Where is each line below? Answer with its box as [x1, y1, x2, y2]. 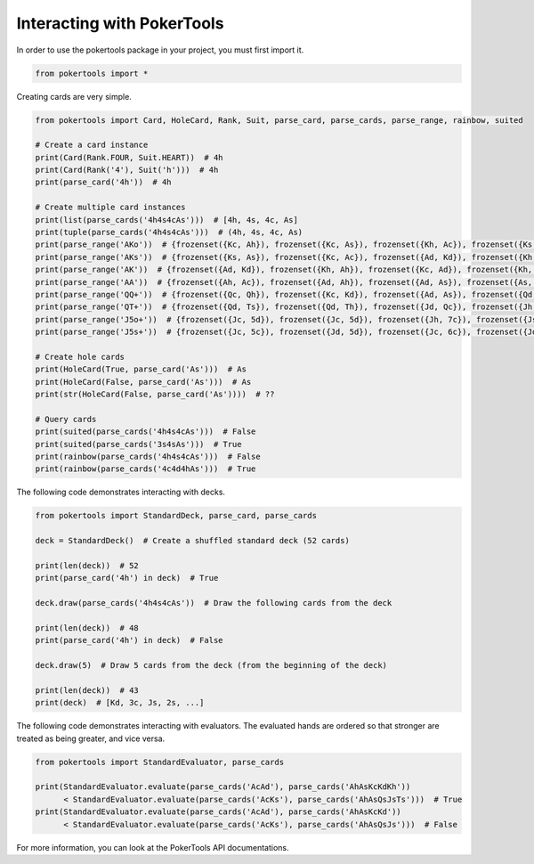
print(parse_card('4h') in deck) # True [35, 573, 219, 583]
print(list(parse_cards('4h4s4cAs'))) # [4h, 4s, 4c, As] [35, 215, 298, 224]
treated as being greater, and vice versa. [16, 733, 166, 744]
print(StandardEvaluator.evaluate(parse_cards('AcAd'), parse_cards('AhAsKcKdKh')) [35, 782, 411, 792]
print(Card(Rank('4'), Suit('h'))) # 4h [35, 165, 219, 175]
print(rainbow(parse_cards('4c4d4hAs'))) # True [35, 464, 256, 474]
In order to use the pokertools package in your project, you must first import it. [16, 45, 304, 55]
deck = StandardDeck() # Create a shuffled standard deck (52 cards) [35, 535, 351, 546]
